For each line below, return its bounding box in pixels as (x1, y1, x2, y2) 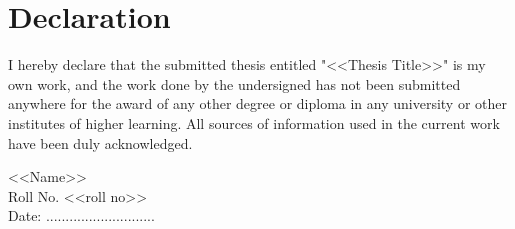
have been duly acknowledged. (8, 132, 193, 153)
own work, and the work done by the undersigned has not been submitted (8, 73, 461, 94)
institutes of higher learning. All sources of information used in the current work (8, 112, 500, 133)
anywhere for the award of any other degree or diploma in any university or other (8, 93, 507, 114)
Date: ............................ (8, 205, 155, 226)
